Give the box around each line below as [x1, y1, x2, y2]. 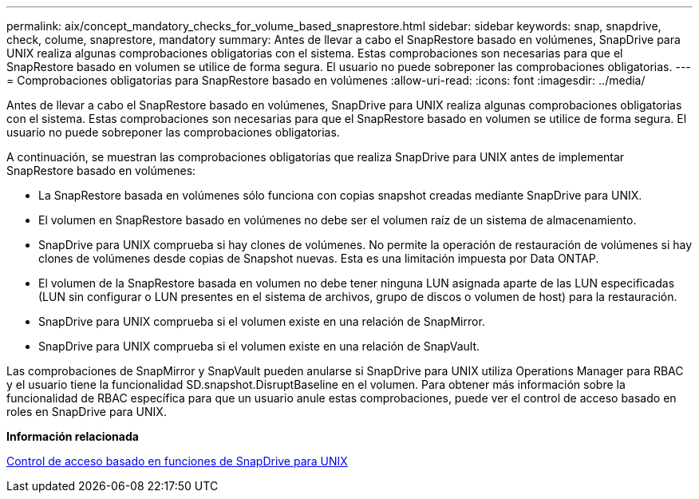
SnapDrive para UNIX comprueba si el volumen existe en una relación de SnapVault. [38, 339, 480, 353]
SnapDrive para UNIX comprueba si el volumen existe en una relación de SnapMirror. [38, 315, 485, 328]
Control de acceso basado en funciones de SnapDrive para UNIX [6, 454, 348, 468]
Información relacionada [6, 430, 139, 443]
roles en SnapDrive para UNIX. [6, 405, 167, 418]
